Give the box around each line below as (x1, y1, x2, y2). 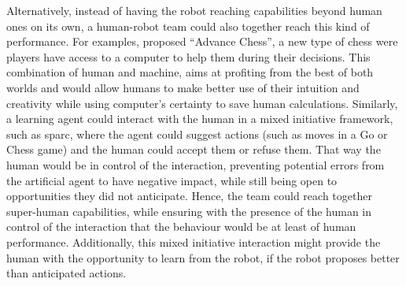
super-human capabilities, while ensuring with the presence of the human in (6, 202, 372, 219)
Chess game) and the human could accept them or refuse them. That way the (6, 141, 381, 158)
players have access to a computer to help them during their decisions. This (6, 48, 371, 65)
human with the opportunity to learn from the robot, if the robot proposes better (6, 249, 400, 266)
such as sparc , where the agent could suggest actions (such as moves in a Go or (6, 125, 388, 142)
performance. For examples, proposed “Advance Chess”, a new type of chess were (6, 33, 398, 50)
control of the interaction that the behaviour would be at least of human (6, 218, 356, 235)
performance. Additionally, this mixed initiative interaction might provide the (6, 233, 381, 250)
